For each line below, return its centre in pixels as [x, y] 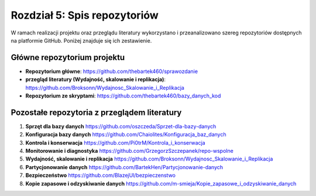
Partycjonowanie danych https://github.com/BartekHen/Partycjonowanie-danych [124, 167]
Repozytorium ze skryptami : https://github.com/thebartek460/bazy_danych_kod [123, 96]
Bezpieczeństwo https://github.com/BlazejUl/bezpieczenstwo [100, 176]
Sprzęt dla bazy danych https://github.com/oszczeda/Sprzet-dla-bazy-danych [121, 126]
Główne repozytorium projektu [68, 57]
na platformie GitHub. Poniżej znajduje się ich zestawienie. [81, 40]
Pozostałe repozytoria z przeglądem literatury [96, 112]
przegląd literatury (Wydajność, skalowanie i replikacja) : [96, 79]
